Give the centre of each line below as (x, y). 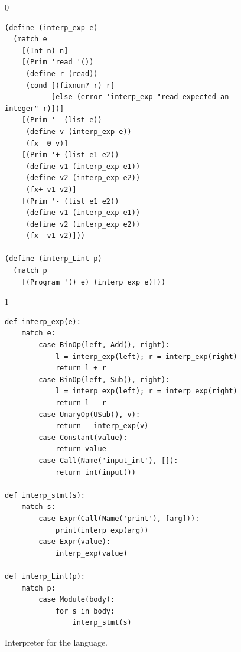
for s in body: (85, 611)
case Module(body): (77, 600)
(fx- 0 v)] (47, 143)
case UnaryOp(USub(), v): (89, 414)
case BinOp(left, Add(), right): (104, 345)
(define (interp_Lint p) (53, 259)
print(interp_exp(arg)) (102, 530)
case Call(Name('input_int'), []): (108, 460)
